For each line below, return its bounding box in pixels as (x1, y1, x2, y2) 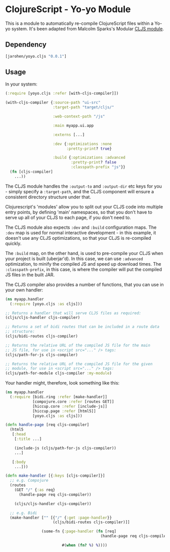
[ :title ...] (14, 437, 42, 442)
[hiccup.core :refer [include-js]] (32, 404, 108, 409)
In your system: (5, 81, 37, 87)
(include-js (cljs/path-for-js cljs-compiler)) (14, 445, 116, 451)
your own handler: (5, 287, 44, 293)
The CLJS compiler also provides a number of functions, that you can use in (5, 281, 164, 287)
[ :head (12, 432, 26, 437)
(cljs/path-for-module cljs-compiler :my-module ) (5, 371, 112, 376)
